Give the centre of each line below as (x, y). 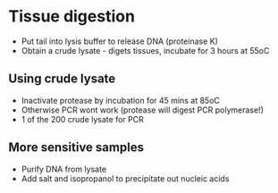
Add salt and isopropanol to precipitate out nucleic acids (125, 178)
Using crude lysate (62, 79)
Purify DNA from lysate (64, 169)
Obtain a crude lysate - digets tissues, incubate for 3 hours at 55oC (145, 50)
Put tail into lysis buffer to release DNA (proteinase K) (119, 41)
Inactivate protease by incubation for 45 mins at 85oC (121, 100)
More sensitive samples (76, 148)
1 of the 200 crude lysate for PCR (82, 119)
